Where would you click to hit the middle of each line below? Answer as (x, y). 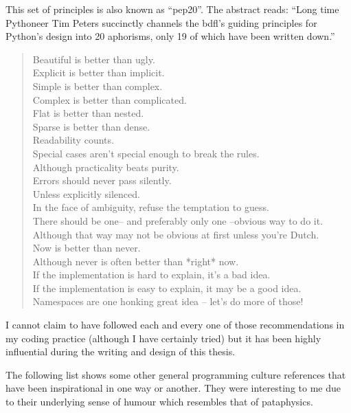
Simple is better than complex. (98, 86)
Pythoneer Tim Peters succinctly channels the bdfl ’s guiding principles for (161, 22)
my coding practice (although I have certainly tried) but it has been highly (163, 338)
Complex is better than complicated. (110, 99)
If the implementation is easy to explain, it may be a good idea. (167, 288)
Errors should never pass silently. (102, 180)
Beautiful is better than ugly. (94, 59)
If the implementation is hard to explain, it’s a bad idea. (151, 275)
